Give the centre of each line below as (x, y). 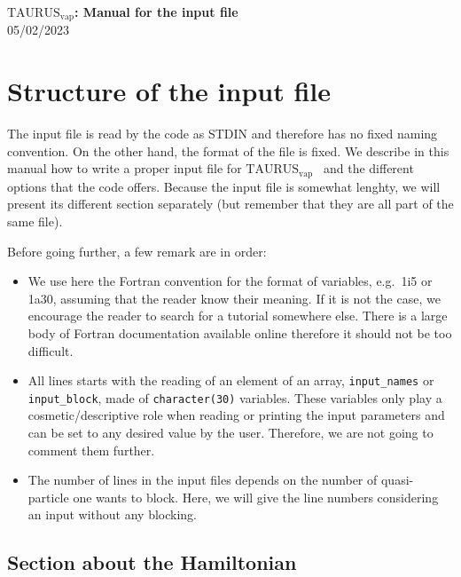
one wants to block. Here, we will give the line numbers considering (256, 497)
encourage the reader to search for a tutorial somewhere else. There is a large (238, 316)
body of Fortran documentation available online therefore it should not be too (240, 332)
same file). (35, 221)
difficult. (51, 350)
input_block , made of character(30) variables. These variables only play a (235, 397)
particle (48, 497)
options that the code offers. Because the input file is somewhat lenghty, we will (224, 186)
